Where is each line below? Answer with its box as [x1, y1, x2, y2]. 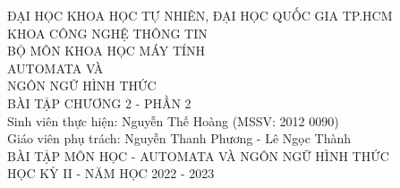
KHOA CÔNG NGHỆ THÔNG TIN [7, 23, 208, 42]
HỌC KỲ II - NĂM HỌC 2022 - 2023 [7, 164, 215, 183]
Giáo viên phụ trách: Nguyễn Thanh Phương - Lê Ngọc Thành [7, 129, 352, 148]
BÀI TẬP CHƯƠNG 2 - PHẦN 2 [7, 93, 191, 112]
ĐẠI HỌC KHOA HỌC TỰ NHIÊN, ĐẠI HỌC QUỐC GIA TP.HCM [7, 6, 393, 24]
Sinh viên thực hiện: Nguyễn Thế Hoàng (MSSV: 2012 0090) [7, 111, 339, 130]
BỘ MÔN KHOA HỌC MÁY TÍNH [7, 41, 206, 60]
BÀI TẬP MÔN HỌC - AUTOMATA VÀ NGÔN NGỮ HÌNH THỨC [7, 146, 389, 165]
